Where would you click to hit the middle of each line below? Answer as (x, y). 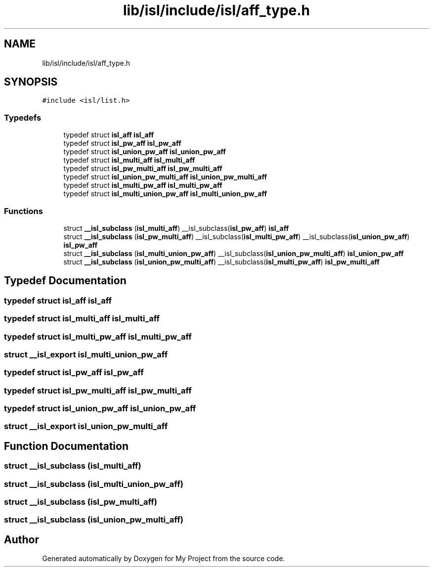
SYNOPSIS (31, 82)
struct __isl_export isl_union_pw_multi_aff (86, 426)
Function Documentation (66, 446)
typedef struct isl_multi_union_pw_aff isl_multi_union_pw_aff (165, 194)
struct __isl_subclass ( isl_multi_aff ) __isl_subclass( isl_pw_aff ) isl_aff (176, 228)
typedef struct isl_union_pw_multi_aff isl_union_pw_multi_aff (165, 177)
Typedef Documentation (65, 281)
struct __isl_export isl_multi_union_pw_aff (86, 354)
